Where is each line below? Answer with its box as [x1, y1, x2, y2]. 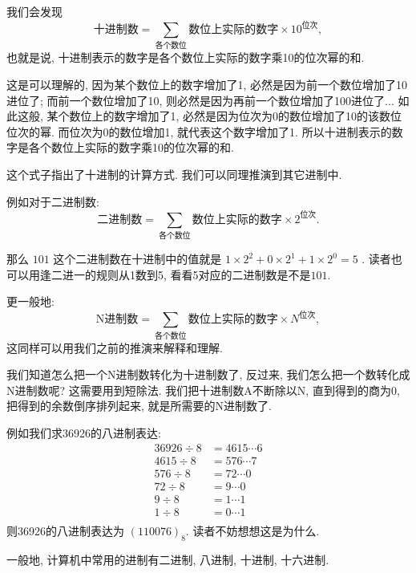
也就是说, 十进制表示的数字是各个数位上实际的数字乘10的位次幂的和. [6, 49, 365, 66]
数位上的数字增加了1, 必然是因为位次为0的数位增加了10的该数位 [69, 108, 402, 124]
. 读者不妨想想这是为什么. [185, 522, 320, 538]
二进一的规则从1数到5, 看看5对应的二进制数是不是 [50, 266, 311, 282]
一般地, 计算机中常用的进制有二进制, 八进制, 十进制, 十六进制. [6, 551, 329, 567]
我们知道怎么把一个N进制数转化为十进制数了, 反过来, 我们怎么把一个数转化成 [6, 366, 410, 383]
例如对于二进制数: [6, 193, 99, 209]
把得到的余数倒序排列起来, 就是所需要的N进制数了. [6, 397, 272, 414]
